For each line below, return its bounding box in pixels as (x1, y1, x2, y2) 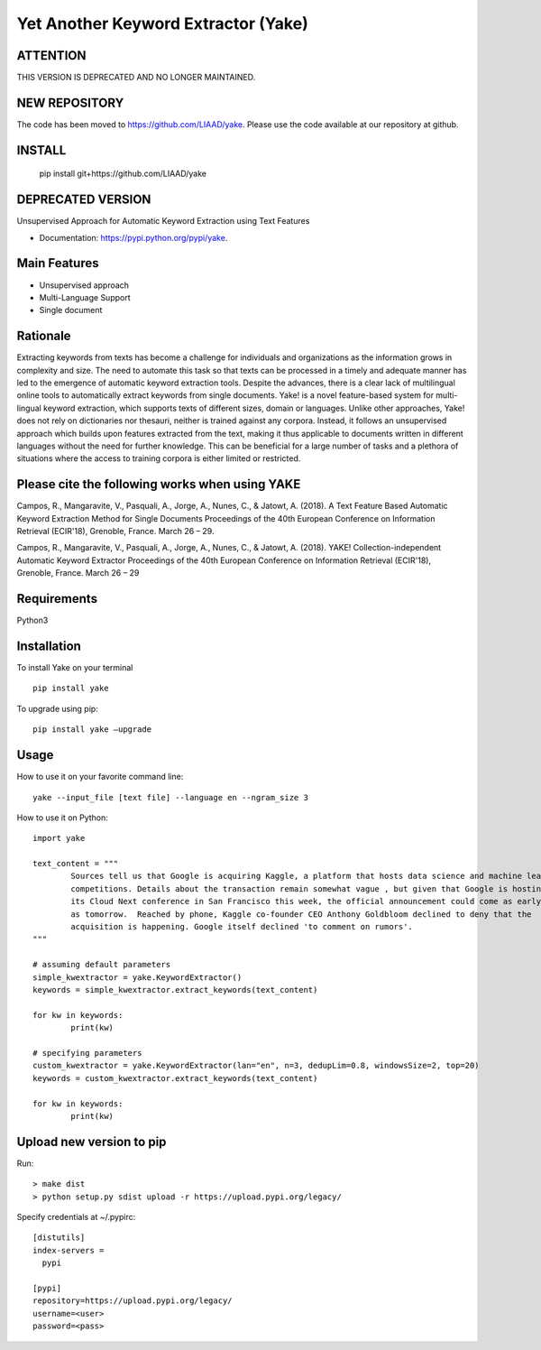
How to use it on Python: (16, 812, 108, 823)
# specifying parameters (32, 1048, 142, 1058)
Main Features (16, 255, 99, 271)
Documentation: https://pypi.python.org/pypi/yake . (39, 232, 228, 243)
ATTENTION (16, 48, 87, 63)
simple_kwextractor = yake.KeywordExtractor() (32, 972, 243, 983)
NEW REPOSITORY (16, 95, 124, 110)
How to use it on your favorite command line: (16, 772, 184, 782)
